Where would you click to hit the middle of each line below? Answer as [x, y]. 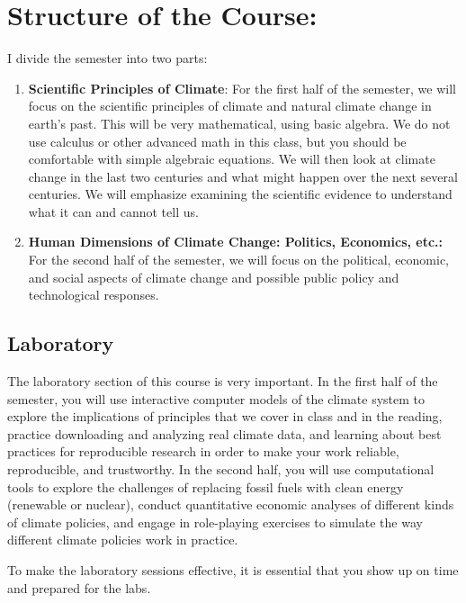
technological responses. [94, 295]
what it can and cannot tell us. [113, 211]
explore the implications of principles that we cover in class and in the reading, [225, 416]
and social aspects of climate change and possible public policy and [214, 277]
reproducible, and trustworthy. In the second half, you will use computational [221, 469]
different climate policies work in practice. [123, 540]
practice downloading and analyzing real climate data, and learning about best [224, 433]
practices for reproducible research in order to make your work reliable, [203, 451]
